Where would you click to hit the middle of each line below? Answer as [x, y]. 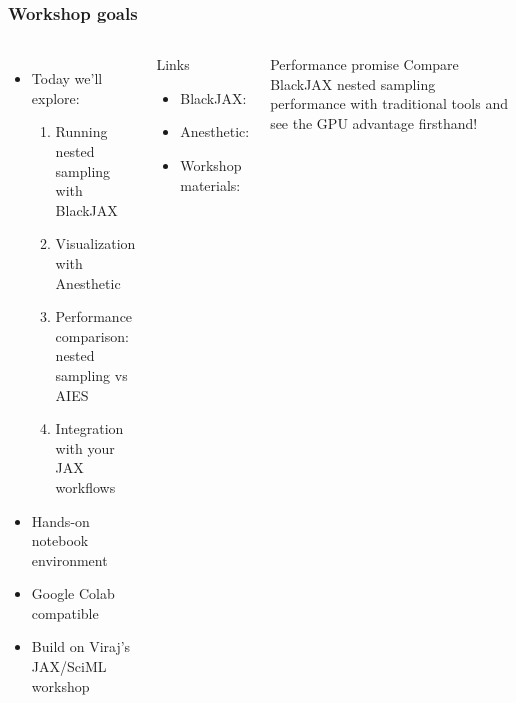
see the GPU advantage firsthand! [374, 123]
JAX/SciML [69, 666]
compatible [65, 612]
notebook [60, 540]
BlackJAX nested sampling [353, 83]
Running [81, 131]
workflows [85, 486]
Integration [89, 428]
